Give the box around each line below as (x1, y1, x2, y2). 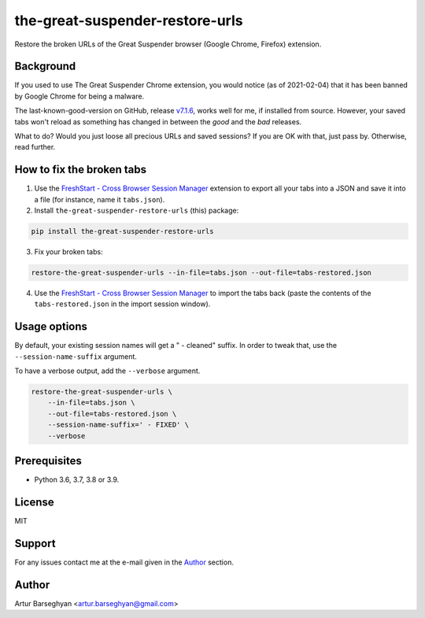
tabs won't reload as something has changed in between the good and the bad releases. (14, 117, 302, 126)
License (14, 495, 54, 509)
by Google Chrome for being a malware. (14, 91, 145, 101)
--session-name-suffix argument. (14, 351, 138, 361)
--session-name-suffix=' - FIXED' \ (47, 420, 189, 429)
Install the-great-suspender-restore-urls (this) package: (34, 205, 239, 216)
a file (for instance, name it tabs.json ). (34, 194, 165, 204)
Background (14, 60, 76, 73)
